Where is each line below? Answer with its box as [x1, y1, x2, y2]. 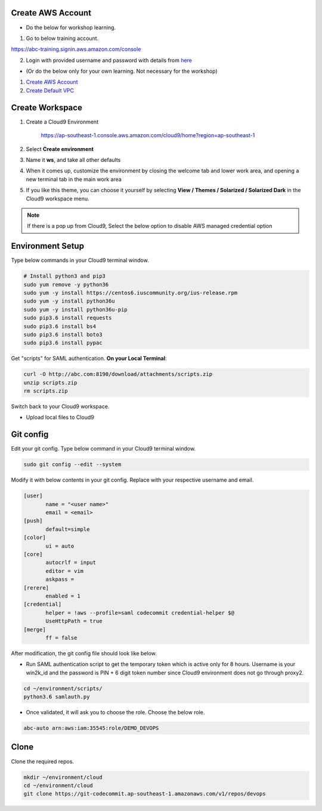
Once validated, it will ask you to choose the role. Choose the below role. [26, 709, 205, 716]
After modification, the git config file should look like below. [11, 649, 157, 656]
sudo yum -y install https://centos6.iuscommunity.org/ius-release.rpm [23, 289, 238, 296]
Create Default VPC [26, 87, 75, 94]
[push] [23, 517, 43, 525]
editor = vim [45, 568, 83, 574]
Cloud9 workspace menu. [26, 195, 89, 202]
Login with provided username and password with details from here [26, 57, 192, 64]
